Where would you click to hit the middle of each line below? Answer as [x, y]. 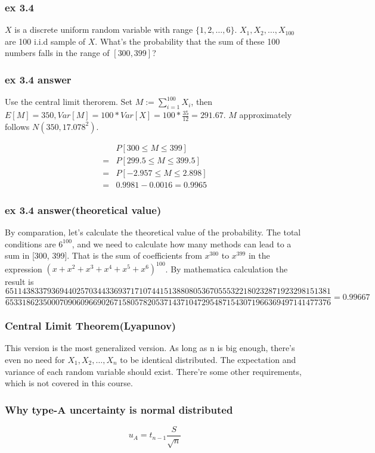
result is [19, 282]
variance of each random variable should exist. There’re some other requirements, [153, 371]
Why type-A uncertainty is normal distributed [119, 409]
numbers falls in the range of [57, 53]
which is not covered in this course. [69, 383]
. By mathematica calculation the [227, 269]
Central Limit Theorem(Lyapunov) [91, 326]
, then [202, 102]
